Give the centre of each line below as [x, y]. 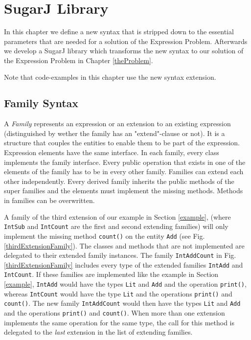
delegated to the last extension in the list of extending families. [98, 332]
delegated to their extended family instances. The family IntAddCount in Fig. [120, 255]
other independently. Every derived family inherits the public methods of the [119, 181]
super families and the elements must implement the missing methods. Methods [124, 191]
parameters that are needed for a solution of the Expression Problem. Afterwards [126, 41]
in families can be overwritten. [49, 200]
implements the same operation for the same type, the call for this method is [119, 322]
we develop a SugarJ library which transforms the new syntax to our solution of [124, 51]
